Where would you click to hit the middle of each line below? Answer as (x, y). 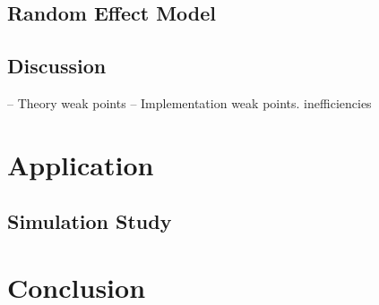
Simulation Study (90, 221)
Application (81, 164)
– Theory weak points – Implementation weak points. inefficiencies (189, 102)
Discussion (57, 66)
